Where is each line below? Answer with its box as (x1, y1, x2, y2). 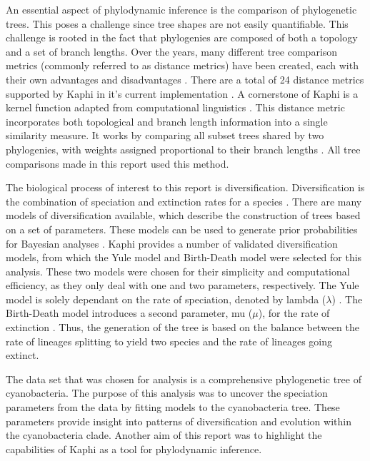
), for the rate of (258, 305, 330, 320)
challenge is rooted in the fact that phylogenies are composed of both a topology (6, 30, 358, 45)
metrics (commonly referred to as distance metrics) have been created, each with (6, 58, 359, 73)
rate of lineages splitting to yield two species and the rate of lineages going (6, 333, 332, 348)
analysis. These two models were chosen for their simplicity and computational (6, 263, 350, 278)
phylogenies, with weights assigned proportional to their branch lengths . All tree (6, 141, 361, 156)
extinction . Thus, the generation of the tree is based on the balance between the (6, 320, 359, 335)
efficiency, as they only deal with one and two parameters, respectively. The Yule (6, 278, 359, 293)
